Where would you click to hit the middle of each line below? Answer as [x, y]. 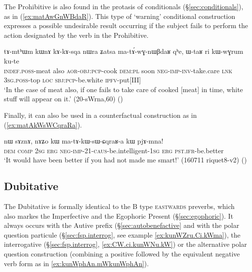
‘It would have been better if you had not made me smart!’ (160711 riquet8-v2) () [126, 160]
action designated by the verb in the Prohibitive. [76, 35]
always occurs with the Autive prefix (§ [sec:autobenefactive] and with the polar [122, 225]
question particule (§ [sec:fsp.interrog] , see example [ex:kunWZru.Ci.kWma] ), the [122, 234]
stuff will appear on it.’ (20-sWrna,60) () [63, 99]
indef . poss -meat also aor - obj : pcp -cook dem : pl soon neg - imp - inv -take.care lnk [118, 70]
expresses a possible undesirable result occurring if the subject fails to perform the [126, 25]
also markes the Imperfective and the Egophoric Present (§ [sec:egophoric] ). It [119, 216]
